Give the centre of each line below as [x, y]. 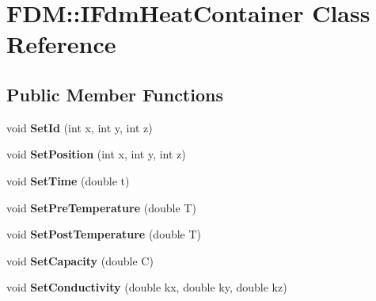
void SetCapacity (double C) [80, 260]
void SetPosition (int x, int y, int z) [96, 154]
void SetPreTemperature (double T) [101, 207]
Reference [61, 44]
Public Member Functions [115, 94]
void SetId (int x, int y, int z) [80, 127]
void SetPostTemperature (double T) [104, 234]
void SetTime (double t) [68, 180]
